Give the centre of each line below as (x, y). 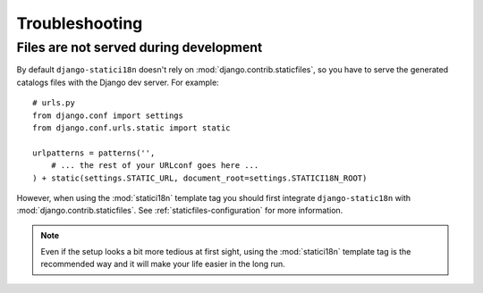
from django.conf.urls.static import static (132, 128)
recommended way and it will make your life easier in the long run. (163, 264)
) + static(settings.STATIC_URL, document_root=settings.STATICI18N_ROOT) (200, 178)
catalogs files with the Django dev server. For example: (118, 82)
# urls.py (54, 103)
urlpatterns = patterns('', (94, 153)
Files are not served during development (140, 47)
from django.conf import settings (108, 115)
